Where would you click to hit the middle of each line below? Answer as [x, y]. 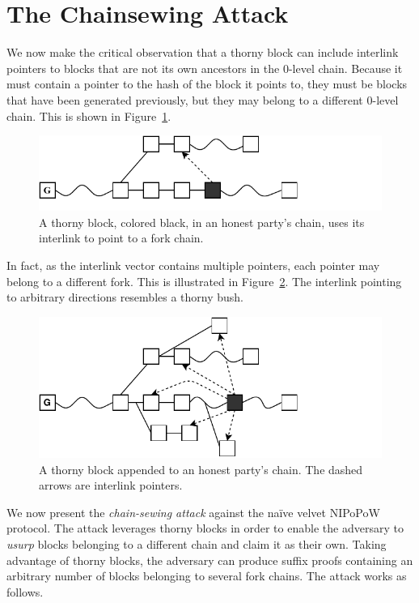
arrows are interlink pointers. [111, 485]
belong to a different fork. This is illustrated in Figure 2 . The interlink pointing [204, 281]
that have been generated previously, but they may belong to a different [185, 99]
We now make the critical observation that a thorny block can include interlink [203, 52]
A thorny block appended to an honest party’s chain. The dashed [201, 469]
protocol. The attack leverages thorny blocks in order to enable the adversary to [205, 528]
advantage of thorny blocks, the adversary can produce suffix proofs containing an [210, 560]
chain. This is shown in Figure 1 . [89, 115]
